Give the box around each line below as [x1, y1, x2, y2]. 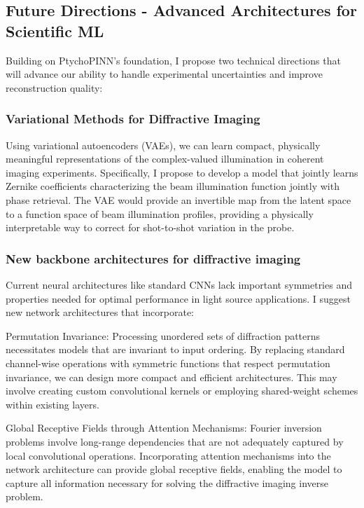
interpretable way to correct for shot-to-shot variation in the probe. [6, 220, 295, 235]
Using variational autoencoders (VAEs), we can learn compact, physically [6, 137, 321, 152]
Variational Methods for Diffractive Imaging [6, 110, 260, 128]
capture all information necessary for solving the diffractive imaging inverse [6, 475, 328, 490]
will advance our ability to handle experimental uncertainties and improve [6, 67, 323, 81]
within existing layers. [6, 397, 99, 411]
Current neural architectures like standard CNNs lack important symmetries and [6, 277, 352, 291]
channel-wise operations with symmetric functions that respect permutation [6, 355, 330, 370]
